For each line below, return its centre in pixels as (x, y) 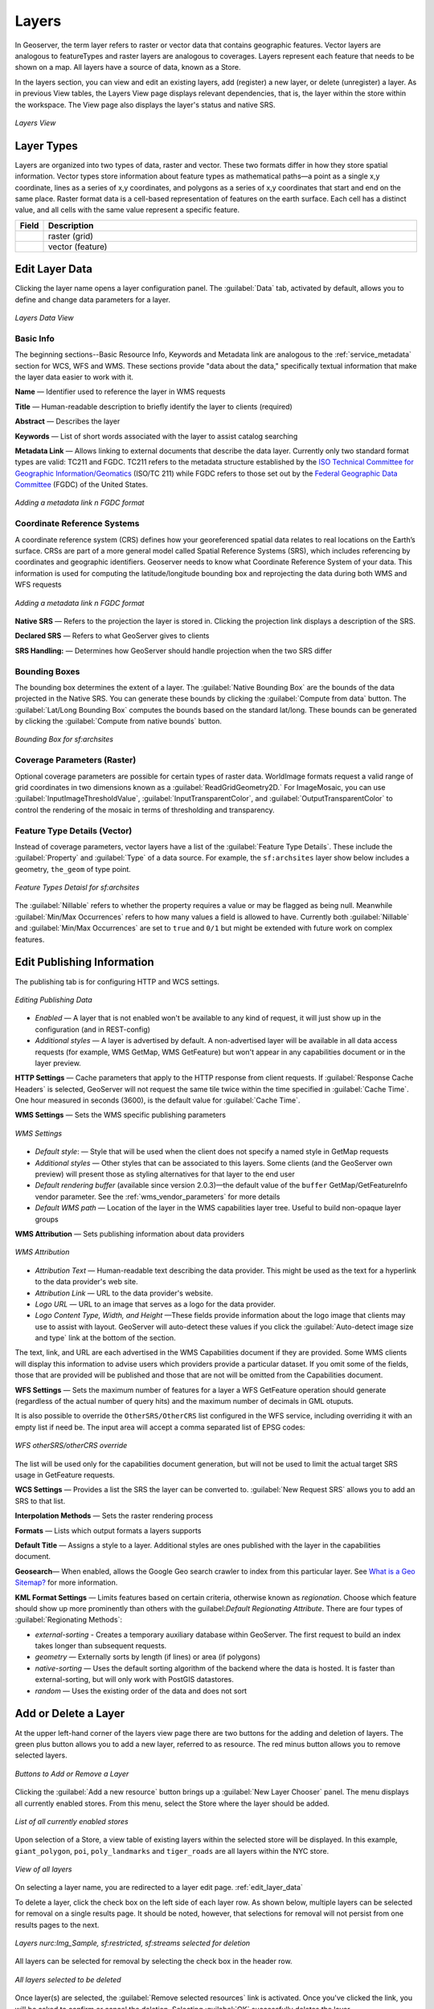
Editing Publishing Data (53, 1000)
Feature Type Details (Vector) (74, 830)
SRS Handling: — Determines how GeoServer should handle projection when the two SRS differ (174, 650)
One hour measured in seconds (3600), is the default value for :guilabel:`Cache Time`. (158, 1100)
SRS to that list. (40, 1501)
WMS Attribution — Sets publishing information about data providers (130, 1234)
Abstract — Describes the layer (68, 421)
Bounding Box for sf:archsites (64, 739)
